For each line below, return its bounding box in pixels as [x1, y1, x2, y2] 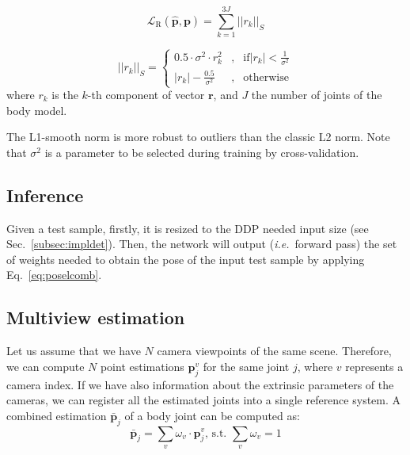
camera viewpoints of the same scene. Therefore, [157, 342, 392, 359]
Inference [6, 182, 84, 207]
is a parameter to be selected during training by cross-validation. [44, 143, 359, 160]
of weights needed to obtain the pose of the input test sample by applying [6, 250, 365, 267]
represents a [345, 357, 404, 374]
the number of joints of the [251, 86, 382, 102]
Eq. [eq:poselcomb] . [6, 266, 102, 283]
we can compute [6, 357, 85, 374]
